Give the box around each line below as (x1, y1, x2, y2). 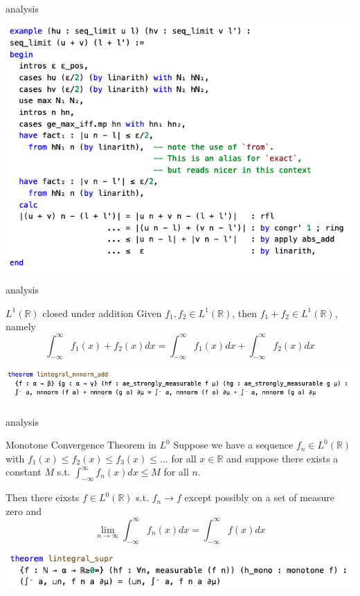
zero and (6, 503, 42, 518)
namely (6, 319, 36, 334)
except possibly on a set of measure (184, 490, 335, 505)
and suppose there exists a (226, 451, 339, 465)
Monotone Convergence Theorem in (6, 437, 156, 452)
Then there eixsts (6, 490, 80, 505)
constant (6, 464, 42, 479)
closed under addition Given (42, 305, 162, 320)
